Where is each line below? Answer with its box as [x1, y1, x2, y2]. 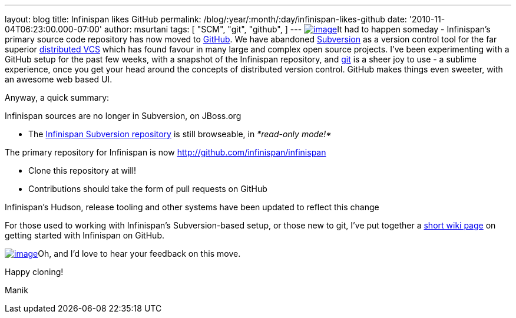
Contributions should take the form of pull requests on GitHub [28, 184, 267, 194]
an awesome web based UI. [5, 74, 113, 84]
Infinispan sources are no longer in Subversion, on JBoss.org [5, 111, 242, 121]
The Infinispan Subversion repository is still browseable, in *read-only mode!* [28, 129, 332, 139]
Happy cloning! [5, 267, 64, 277]
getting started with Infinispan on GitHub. [5, 230, 164, 240]
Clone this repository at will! [28, 165, 137, 175]
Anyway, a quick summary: [5, 92, 110, 102]
